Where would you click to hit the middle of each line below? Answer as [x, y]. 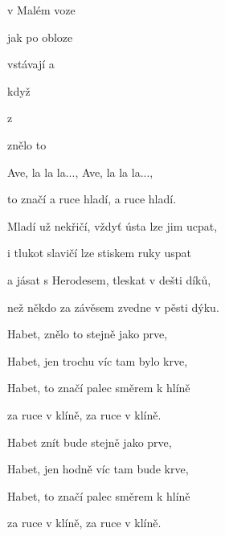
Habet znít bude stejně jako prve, [90, 442]
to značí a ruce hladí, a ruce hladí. [92, 199]
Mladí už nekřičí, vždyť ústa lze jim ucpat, [112, 225]
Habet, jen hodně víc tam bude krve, [98, 469]
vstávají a [31, 64]
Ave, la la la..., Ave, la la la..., [80, 172]
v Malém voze [41, 10]
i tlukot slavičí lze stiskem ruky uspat [99, 253]
